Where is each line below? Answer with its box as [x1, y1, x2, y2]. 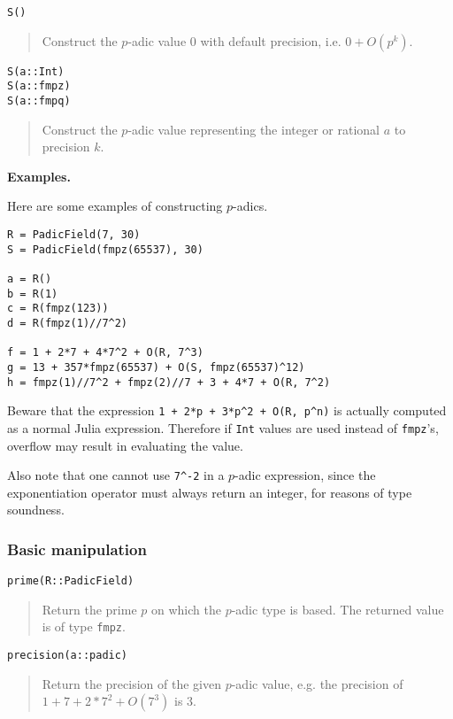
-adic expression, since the [234, 466, 376, 484]
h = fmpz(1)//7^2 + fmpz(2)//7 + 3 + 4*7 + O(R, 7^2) [7, 375, 331, 389]
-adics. [233, 197, 268, 215]
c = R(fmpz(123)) [7, 302, 109, 315]
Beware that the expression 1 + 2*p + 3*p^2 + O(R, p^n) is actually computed [7, 401, 447, 420]
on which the [151, 599, 221, 618]
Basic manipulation [7, 537, 147, 560]
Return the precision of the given [42, 674, 221, 692]
